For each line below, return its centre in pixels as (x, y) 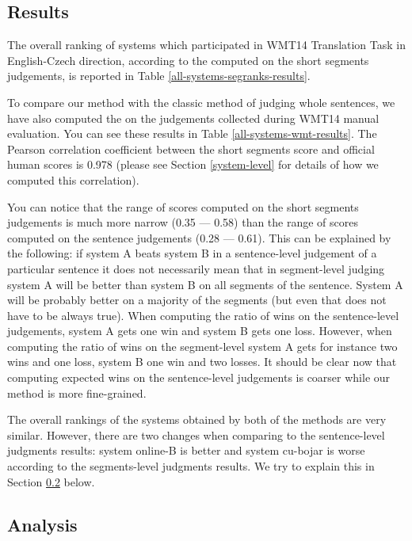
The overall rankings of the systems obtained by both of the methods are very (197, 419)
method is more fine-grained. (77, 392)
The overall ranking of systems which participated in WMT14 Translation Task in (207, 45)
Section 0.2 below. (51, 481)
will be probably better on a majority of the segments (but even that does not (197, 300)
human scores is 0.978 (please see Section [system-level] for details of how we (193, 164)
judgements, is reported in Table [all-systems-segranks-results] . (159, 76)
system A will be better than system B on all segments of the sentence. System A (205, 284)
